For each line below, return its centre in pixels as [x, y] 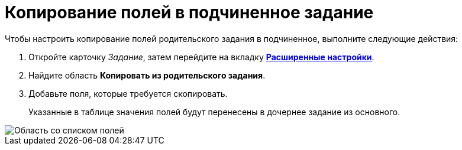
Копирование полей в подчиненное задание [189, 12]
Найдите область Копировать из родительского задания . [147, 75]
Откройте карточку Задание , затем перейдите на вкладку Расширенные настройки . [201, 57]
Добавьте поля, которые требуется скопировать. [128, 93]
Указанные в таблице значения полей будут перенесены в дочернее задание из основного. [214, 112]
